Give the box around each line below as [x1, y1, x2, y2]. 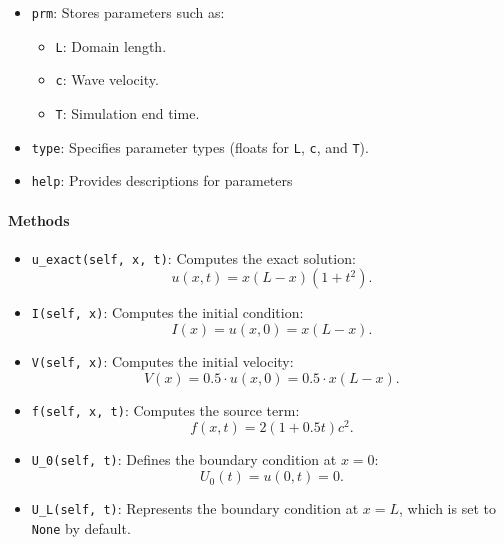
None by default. [31, 517, 131, 538]
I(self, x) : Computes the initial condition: [31, 302, 304, 323]
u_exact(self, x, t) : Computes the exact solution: [31, 247, 356, 268]
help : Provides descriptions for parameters [31, 170, 293, 191]
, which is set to [398, 498, 496, 519]
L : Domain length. [55, 35, 167, 56]
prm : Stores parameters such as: [31, 2, 225, 22]
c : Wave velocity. [55, 69, 159, 90]
